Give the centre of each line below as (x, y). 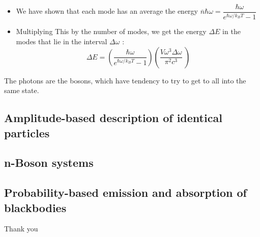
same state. (22, 90)
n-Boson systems (49, 162)
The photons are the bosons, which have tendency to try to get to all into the (125, 80)
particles (27, 132)
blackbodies (35, 207)
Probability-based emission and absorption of (125, 192)
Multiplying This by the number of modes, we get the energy (111, 31)
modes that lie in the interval (62, 41)
